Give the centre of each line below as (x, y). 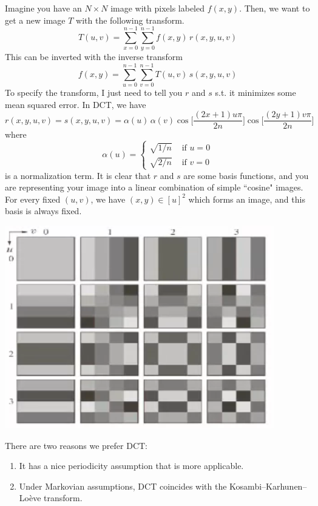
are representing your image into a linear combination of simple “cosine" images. (154, 187)
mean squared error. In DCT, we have (76, 104)
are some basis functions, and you (246, 175)
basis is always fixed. (43, 211)
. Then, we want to (275, 8)
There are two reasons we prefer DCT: (76, 445)
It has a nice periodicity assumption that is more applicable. (131, 466)
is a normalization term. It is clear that (78, 175)
